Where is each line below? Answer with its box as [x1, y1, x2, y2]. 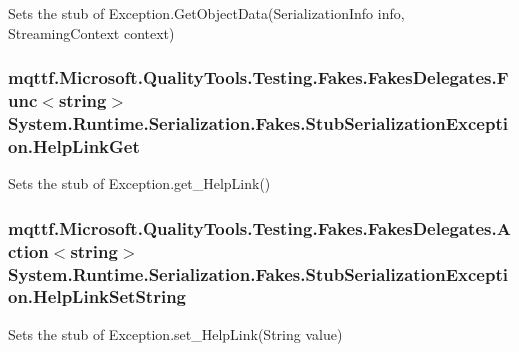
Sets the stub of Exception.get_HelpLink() [8, 173, 271, 194]
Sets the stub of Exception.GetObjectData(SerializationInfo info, [8, 3, 405, 23]
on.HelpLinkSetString [8, 284, 187, 309]
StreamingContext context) [8, 22, 175, 43]
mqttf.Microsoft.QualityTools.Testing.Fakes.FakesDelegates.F [8, 65, 509, 90]
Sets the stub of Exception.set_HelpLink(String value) [8, 323, 343, 344]
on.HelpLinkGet [8, 133, 140, 158]
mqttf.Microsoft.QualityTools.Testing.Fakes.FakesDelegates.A [8, 215, 511, 240]
